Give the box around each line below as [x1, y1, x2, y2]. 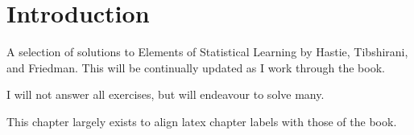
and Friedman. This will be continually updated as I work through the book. [6, 59, 385, 76]
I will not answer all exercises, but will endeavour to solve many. [6, 86, 325, 103]
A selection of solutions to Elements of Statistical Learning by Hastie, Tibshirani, [6, 43, 408, 60]
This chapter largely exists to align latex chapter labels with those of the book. [6, 112, 397, 129]
